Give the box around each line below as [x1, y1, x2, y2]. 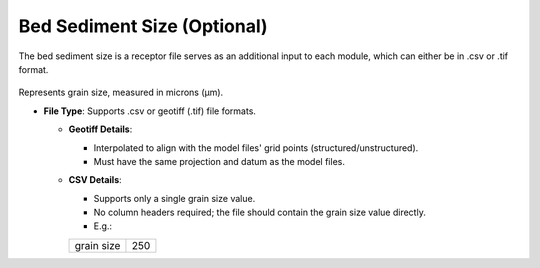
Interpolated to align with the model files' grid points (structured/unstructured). [93, 141, 419, 154]
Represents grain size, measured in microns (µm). [18, 86, 224, 99]
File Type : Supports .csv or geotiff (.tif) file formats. [43, 105, 257, 117]
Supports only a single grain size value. [93, 192, 256, 204]
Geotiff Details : [68, 123, 133, 135]
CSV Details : [68, 174, 122, 186]
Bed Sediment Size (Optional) [18, 15, 269, 37]
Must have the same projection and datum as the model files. [93, 155, 345, 167]
